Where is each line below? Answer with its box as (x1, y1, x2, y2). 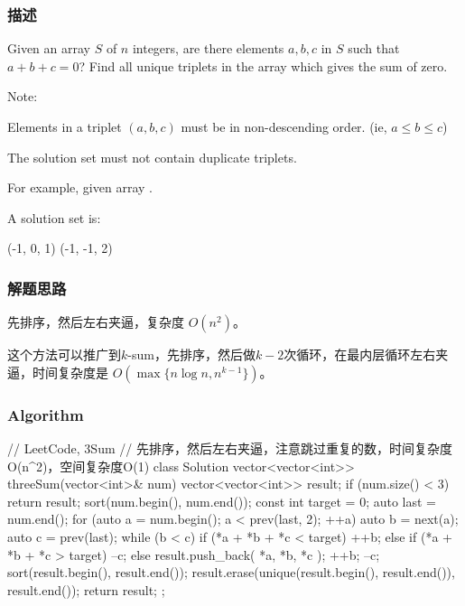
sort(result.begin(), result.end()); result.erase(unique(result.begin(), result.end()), (7, 563, 455, 582)
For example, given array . (7, 178, 153, 197)
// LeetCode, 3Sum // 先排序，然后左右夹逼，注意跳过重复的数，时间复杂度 (7, 439, 452, 457)
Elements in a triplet (7, 117, 122, 135)
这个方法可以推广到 (7, 345, 121, 364)
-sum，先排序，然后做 (127, 345, 256, 364)
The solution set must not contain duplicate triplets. (7, 147, 297, 166)
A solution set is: (7, 208, 101, 227)
